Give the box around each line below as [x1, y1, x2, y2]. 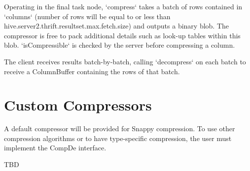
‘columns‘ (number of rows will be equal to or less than [4, 11, 171, 21]
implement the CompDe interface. [4, 142, 107, 153]
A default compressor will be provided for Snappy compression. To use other [4, 123, 235, 134]
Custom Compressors [4, 95, 152, 115]
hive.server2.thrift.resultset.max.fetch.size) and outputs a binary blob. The [4, 21, 229, 31]
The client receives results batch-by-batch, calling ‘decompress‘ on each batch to [4, 56, 246, 66]
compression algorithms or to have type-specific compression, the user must [4, 133, 232, 143]
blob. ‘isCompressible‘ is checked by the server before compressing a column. [4, 40, 235, 50]
